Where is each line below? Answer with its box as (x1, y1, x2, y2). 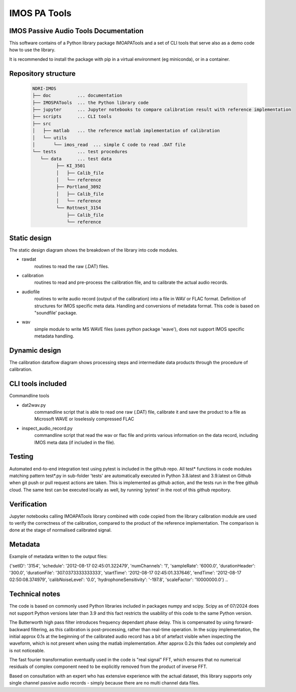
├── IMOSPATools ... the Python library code (32, 99, 149, 105)
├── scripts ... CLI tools (32, 113, 112, 120)
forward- (235, 619, 254, 625)
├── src (32, 121, 51, 127)
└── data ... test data (40, 156, 112, 162)
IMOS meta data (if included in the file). (34, 439, 115, 445)
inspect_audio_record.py (22, 425, 73, 431)
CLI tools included (9, 380, 67, 388)
